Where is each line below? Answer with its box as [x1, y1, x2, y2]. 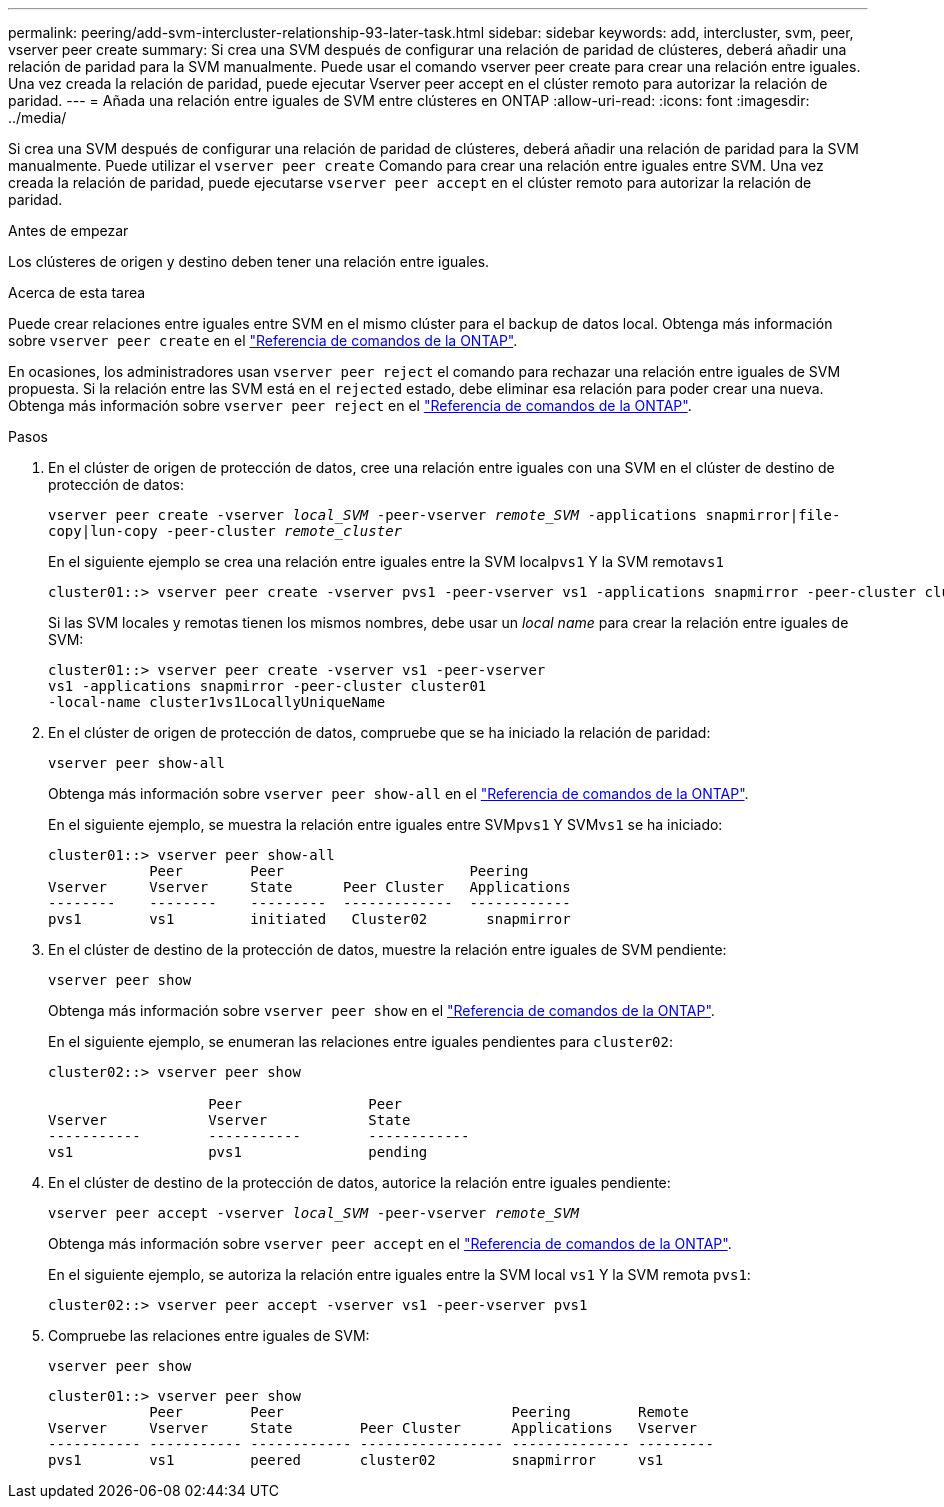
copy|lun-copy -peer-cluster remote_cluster [48, 523, 403, 539]
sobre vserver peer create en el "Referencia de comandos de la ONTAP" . [8, 332, 518, 349]
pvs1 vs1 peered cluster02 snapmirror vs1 [48, 1452, 664, 1468]
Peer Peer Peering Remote [149, 1404, 689, 1420]
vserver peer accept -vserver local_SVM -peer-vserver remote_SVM [48, 1205, 580, 1221]
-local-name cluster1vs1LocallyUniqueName [48, 694, 386, 710]
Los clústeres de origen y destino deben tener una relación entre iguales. [8, 253, 490, 270]
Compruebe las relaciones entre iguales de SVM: [48, 1327, 370, 1344]
